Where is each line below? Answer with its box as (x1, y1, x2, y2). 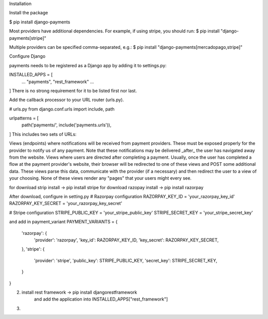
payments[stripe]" (9, 35, 47, 41)
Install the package (9, 10, 48, 16)
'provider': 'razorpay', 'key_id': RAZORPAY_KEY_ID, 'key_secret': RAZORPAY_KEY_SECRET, (34, 237, 219, 243)
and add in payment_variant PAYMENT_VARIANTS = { (9, 219, 118, 225)
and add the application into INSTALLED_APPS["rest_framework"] (34, 296, 168, 302)
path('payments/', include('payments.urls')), (21, 122, 112, 128)
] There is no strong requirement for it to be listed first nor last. (9, 88, 137, 94)
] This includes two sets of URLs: (9, 131, 77, 137)
